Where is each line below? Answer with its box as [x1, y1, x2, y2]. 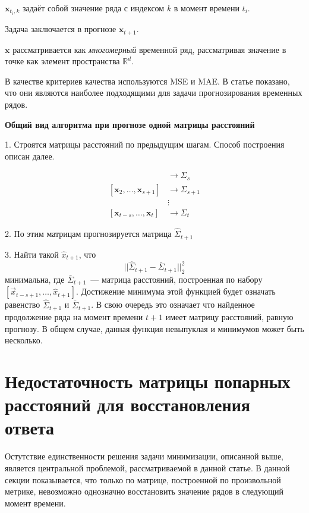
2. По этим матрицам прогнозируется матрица [5, 227, 172, 240]
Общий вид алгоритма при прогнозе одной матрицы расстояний [5, 118, 255, 130]
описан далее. [5, 149, 55, 162]
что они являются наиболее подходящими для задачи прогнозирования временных [5, 86, 302, 99]
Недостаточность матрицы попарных [5, 369, 291, 393]
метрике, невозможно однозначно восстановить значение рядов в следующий [5, 485, 284, 498]
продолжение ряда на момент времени [5, 311, 143, 323]
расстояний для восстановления [5, 392, 250, 417]
